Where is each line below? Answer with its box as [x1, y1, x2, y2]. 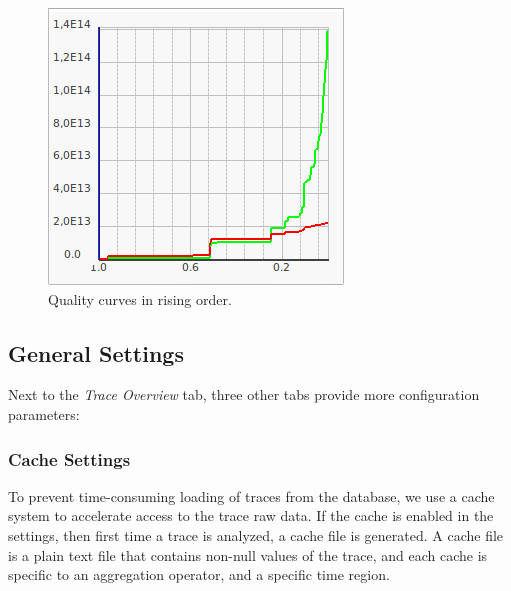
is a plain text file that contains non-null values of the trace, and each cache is [8, 544, 488, 565]
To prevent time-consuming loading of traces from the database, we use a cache [8, 485, 495, 506]
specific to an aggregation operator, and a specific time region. [8, 564, 390, 585]
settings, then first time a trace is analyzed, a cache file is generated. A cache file [8, 524, 504, 545]
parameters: [8, 403, 80, 424]
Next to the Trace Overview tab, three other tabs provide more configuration [8, 384, 480, 405]
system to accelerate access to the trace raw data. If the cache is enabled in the [8, 505, 494, 526]
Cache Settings [8, 446, 131, 471]
